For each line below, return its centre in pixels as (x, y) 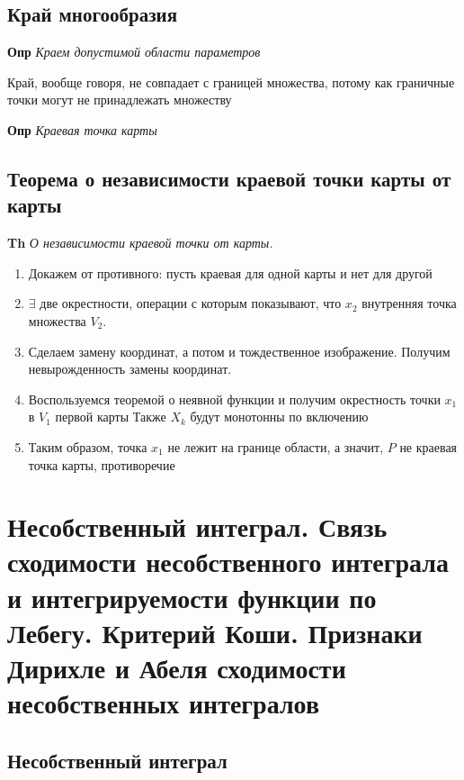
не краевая (428, 446)
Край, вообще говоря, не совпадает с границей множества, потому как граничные (231, 82)
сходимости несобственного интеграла (228, 562)
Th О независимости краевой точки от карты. (140, 243)
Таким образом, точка (88, 446)
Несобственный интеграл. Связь (197, 526)
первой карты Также (111, 417)
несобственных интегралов (164, 703)
